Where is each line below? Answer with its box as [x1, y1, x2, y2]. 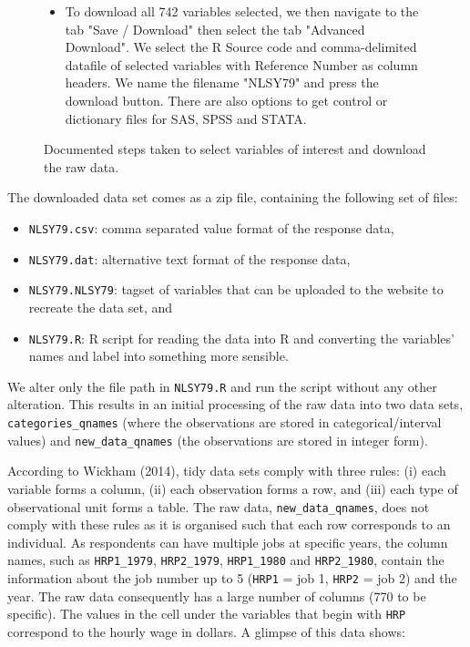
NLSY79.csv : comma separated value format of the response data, [28, 218, 394, 237]
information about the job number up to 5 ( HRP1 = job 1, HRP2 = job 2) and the [7, 569, 457, 587]
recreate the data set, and [28, 297, 173, 316]
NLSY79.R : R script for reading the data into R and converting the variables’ [28, 328, 455, 347]
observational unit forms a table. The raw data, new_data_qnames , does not [7, 497, 430, 516]
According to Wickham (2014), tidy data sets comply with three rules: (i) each [7, 461, 446, 480]
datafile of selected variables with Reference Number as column [65, 55, 418, 74]
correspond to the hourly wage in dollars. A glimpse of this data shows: [7, 621, 405, 641]
